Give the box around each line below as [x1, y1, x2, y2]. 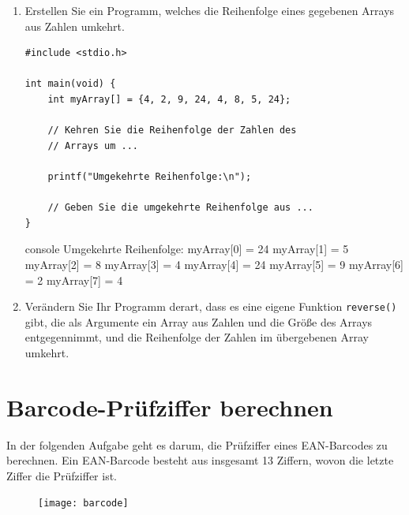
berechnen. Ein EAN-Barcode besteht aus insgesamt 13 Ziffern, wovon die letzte [6, 452, 394, 468]
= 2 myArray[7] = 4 [24, 271, 123, 288]
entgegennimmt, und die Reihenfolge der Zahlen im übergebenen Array [24, 329, 369, 345]
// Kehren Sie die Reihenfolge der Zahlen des [47, 125, 297, 136]
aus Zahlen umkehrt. [24, 17, 125, 34]
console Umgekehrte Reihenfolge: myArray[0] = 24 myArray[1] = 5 [24, 241, 349, 257]
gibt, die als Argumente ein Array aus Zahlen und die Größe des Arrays [24, 313, 373, 330]
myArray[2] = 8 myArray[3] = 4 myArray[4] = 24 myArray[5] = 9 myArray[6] [24, 256, 403, 272]
